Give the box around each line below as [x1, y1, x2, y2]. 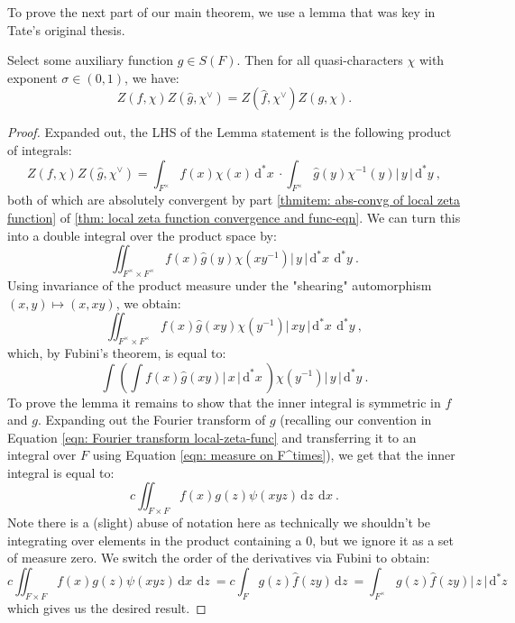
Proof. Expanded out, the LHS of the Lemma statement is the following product [7, 123, 452, 142]
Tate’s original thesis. [7, 20, 125, 39]
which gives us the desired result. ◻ [7, 598, 207, 617]
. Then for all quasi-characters [236, 50, 403, 69]
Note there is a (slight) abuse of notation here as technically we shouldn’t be [7, 513, 431, 532]
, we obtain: [115, 293, 181, 312]
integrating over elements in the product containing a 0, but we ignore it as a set [7, 530, 455, 549]
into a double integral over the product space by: [7, 225, 277, 244]
